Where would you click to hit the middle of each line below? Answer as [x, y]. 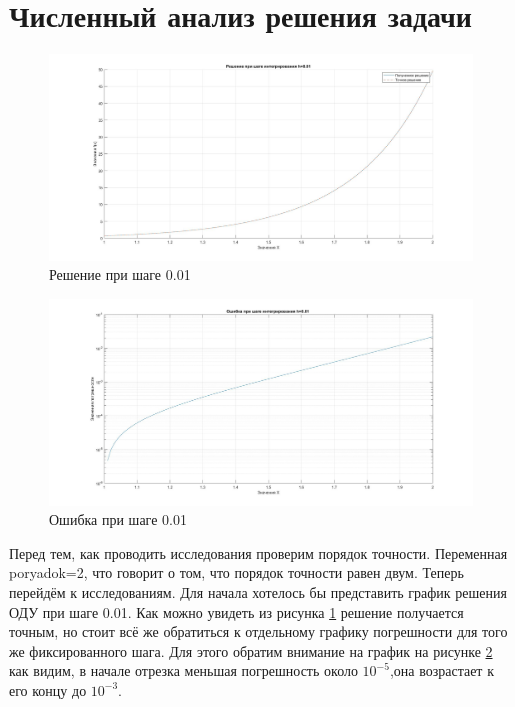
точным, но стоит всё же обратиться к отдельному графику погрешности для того [258, 631]
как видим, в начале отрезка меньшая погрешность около [183, 670]
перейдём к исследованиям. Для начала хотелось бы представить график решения [258, 591]
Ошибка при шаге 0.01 [118, 519]
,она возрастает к [441, 670]
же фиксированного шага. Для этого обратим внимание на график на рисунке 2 [251, 650]
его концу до [48, 689]
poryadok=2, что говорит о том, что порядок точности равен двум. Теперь [236, 572]
